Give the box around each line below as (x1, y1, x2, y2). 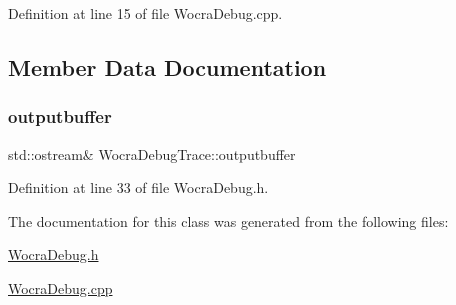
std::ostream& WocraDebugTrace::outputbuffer (8, 143, 296, 164)
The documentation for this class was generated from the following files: (8, 210, 449, 231)
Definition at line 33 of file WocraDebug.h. (8, 177, 269, 198)
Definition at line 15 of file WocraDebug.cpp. (8, 3, 283, 23)
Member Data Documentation (8, 51, 327, 82)
